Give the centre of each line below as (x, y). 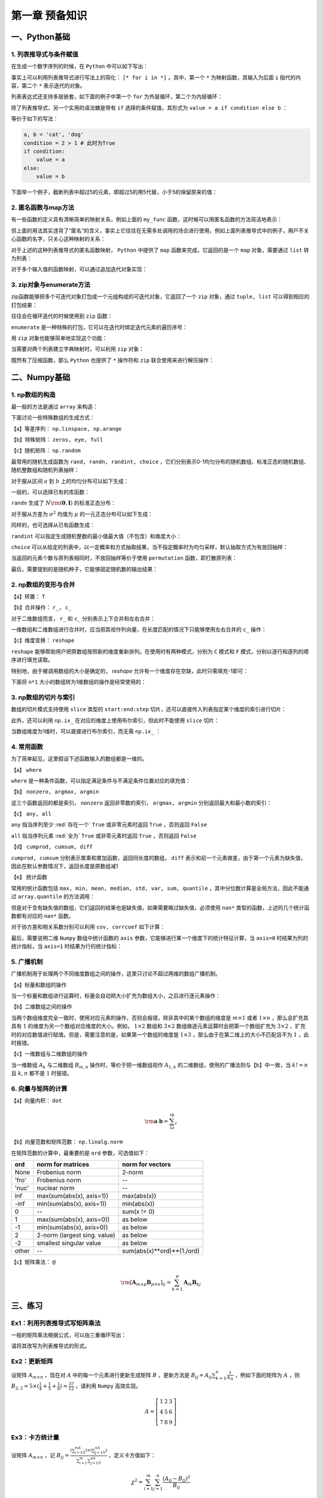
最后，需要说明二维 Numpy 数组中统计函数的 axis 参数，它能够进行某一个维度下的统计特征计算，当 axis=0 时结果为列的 (160, 938)
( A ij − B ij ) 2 (176, 1479)
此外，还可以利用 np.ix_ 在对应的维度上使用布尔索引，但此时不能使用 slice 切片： (115, 720)
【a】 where (26, 769)
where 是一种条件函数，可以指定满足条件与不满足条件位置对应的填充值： (101, 780)
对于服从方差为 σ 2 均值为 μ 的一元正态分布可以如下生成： (82, 514)
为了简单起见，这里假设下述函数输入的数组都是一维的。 (79, 759)
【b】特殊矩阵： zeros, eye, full (57, 440)
